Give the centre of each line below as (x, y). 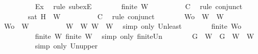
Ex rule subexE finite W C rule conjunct (139, 6)
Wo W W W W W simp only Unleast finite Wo (123, 26)
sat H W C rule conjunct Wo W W (126, 16)
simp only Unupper (66, 46)
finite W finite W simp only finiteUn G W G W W (145, 36)
